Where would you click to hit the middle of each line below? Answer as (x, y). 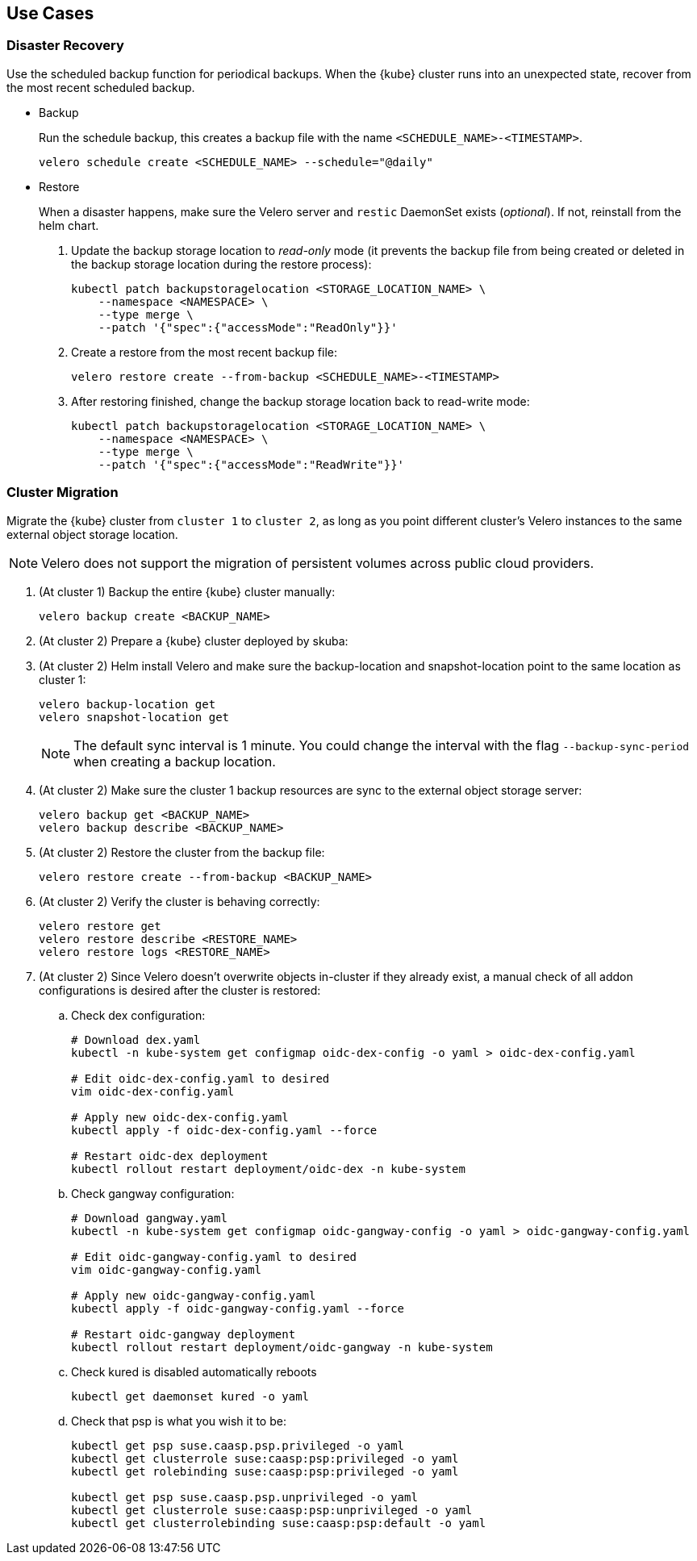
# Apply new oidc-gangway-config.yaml (194, 1295)
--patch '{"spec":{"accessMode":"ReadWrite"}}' (251, 464)
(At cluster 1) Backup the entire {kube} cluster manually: (187, 591)
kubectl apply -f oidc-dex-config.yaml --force (224, 1130)
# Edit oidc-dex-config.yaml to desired (200, 1078)
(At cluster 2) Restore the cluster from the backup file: (182, 852)
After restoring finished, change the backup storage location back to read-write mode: (301, 401)
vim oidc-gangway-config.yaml (167, 1269)
